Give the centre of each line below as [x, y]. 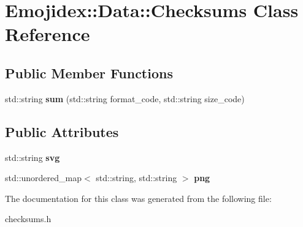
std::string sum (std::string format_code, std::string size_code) [125, 98]
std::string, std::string [136, 178]
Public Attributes [62, 131]
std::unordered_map [44, 178]
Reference [48, 34]
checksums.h [28, 219]
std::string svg [33, 157]
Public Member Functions [89, 73]
